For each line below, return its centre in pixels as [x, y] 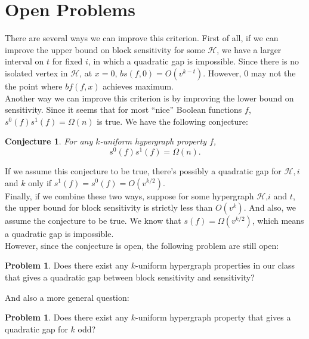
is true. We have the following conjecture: [172, 121]
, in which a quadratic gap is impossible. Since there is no [193, 61]
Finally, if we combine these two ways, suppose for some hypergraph [129, 195]
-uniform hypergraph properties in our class [215, 265]
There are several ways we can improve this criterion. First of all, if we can [142, 38]
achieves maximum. [138, 86]
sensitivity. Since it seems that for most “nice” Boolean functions [123, 110]
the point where [34, 86]
